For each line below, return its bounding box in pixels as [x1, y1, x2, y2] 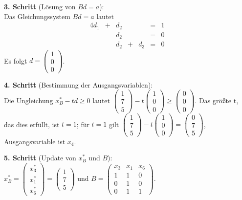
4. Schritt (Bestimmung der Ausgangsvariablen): [4, 79, 153, 89]
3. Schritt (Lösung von [4, 1, 76, 11]
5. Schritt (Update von [4, 153, 76, 163]
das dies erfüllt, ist [4, 119, 60, 129]
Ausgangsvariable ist [4, 136, 66, 146]
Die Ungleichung [4, 95, 53, 105]
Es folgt [4, 55, 27, 66]
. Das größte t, [195, 95, 239, 105]
